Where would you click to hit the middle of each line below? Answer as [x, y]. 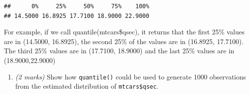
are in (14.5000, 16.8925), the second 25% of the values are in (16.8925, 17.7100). [124, 41]
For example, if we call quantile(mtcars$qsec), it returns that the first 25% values [124, 32]
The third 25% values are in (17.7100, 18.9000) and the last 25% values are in [119, 51]
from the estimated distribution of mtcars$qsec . [87, 86]
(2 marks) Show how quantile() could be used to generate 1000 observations [131, 76]
